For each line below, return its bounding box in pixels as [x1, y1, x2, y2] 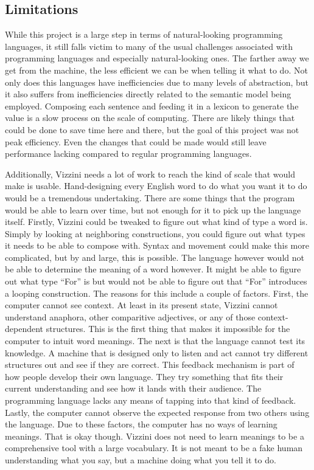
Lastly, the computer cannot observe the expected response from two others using [5, 406, 310, 418]
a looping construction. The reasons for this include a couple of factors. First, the [5, 286, 309, 299]
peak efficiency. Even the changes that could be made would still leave [5, 135, 267, 148]
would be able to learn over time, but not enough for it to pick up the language [5, 203, 301, 216]
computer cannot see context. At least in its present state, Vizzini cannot [5, 299, 278, 311]
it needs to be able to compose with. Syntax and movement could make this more [5, 239, 309, 252]
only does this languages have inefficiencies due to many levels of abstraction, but [5, 75, 309, 88]
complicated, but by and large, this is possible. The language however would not [5, 251, 304, 263]
